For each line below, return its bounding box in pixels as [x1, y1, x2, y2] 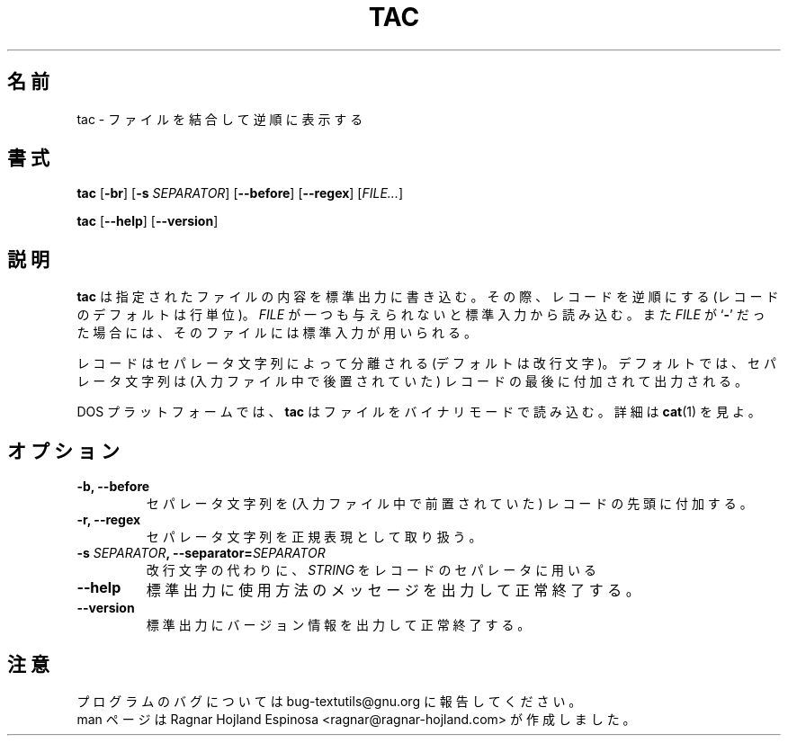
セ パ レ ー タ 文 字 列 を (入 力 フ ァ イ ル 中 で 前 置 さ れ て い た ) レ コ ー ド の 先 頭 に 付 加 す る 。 [146, 496, 753, 512]
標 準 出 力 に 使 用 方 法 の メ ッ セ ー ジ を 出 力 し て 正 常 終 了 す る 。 [146, 581, 640, 600]
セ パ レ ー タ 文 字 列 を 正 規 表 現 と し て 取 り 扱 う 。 [146, 529, 482, 545]
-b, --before [76, 479, 150, 495]
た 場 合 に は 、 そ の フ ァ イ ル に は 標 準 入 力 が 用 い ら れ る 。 [76, 325, 477, 341]
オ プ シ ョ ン [7, 439, 120, 462]
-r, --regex [76, 512, 141, 528]
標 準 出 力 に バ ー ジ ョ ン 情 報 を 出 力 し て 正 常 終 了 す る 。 [146, 617, 531, 633]
